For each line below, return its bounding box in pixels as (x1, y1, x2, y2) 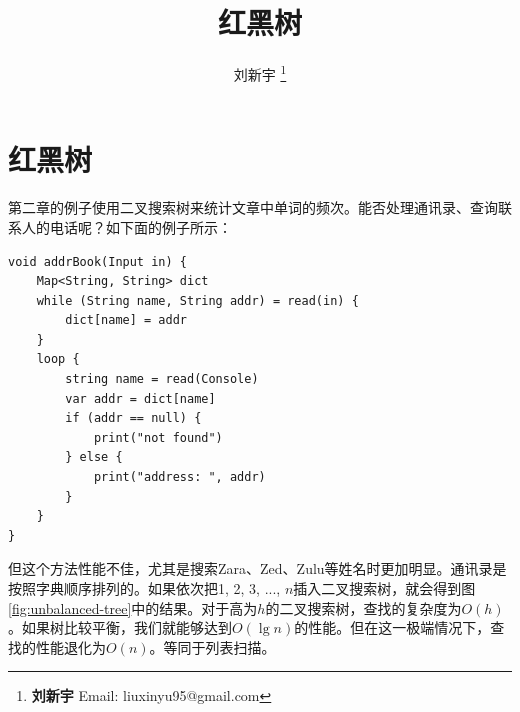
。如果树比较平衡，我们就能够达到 (8, 617, 232, 638)
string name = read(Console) (65, 372, 259, 387)
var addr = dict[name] (65, 391, 216, 406)
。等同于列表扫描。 (149, 636, 276, 657)
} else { (65, 450, 123, 465)
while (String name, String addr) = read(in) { (36, 293, 359, 308)
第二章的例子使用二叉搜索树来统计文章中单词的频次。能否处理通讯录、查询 (8, 197, 498, 218)
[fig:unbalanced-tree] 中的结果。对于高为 (8, 597, 258, 618)
